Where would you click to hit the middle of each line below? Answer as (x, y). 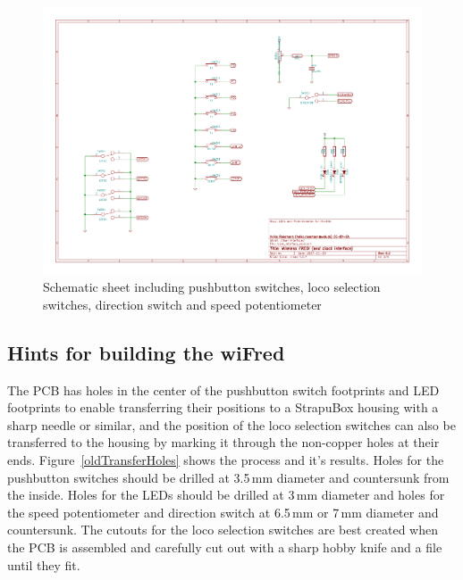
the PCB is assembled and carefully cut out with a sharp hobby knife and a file (225, 547)
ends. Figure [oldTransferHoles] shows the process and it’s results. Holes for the (226, 460)
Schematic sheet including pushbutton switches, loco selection (212, 287)
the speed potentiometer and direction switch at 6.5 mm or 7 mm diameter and (223, 512)
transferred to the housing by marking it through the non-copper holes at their (223, 442)
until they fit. (44, 564)
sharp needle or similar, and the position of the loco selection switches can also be (231, 424)
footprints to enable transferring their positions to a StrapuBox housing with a (223, 407)
